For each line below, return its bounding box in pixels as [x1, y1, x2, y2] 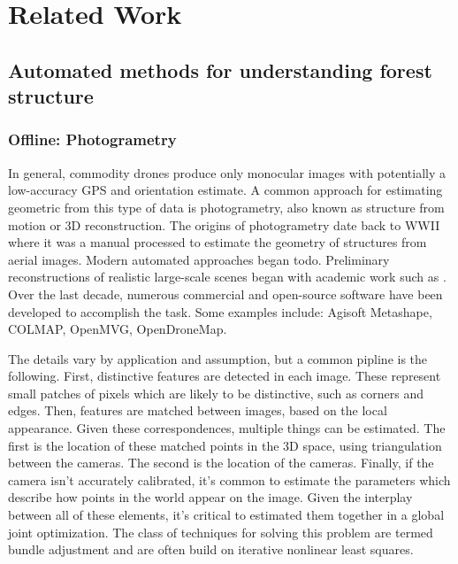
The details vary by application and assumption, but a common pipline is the [8, 349, 428, 367]
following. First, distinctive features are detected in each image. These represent [8, 367, 441, 385]
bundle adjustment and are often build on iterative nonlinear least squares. [8, 540, 414, 559]
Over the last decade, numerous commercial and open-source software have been [8, 284, 443, 303]
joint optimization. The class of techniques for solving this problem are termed [8, 522, 433, 541]
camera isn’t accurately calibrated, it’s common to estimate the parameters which [8, 470, 451, 489]
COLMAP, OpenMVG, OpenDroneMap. [8, 320, 227, 338]
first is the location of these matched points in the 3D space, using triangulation [8, 436, 442, 454]
